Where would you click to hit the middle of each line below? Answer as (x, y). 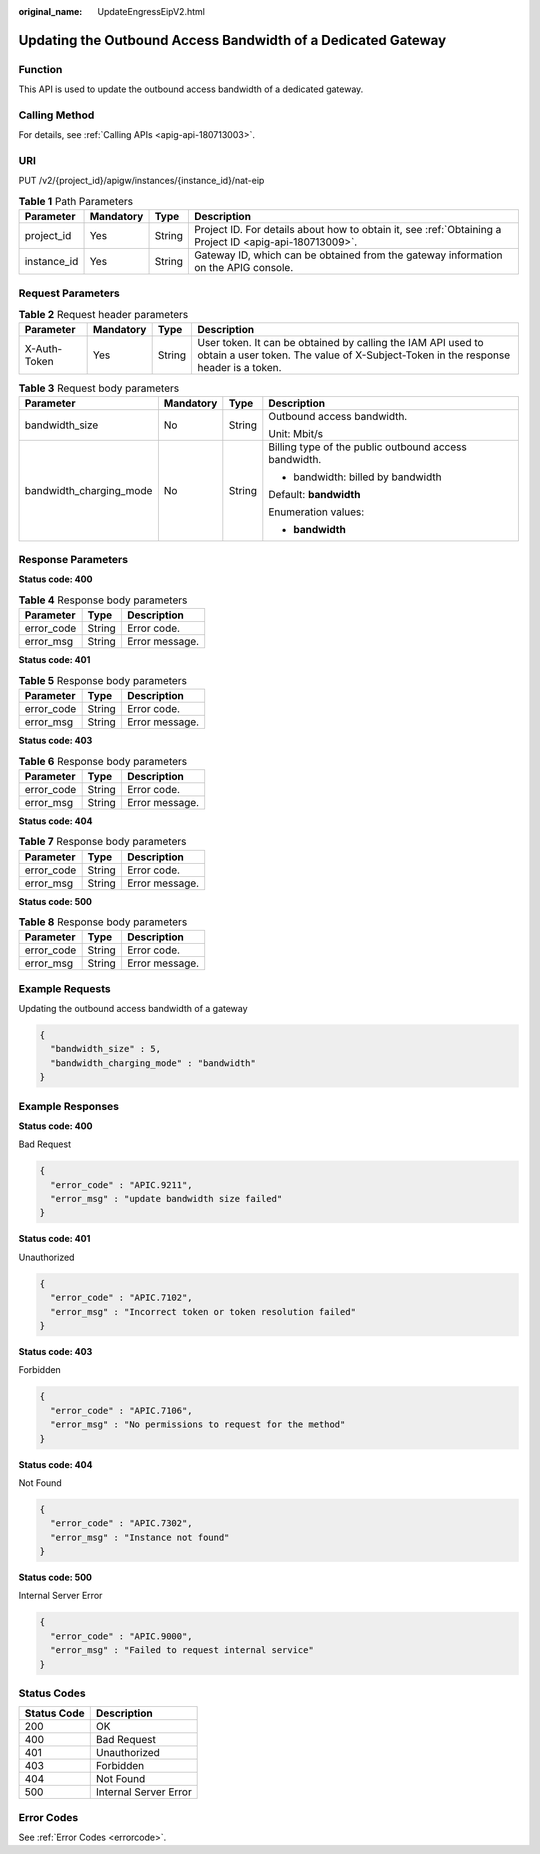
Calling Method (56, 115)
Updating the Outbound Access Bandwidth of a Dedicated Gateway (232, 40)
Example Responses (69, 1106)
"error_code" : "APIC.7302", (122, 1523)
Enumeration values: (316, 512)
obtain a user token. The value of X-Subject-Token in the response (353, 355)
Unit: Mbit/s (296, 433)
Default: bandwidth (314, 494)
